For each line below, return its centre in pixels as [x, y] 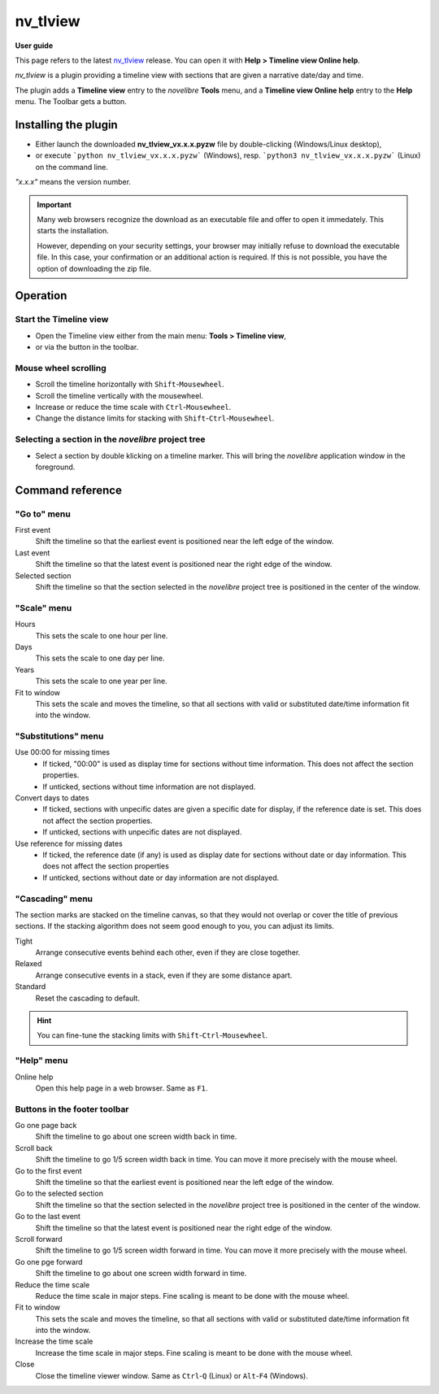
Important [54, 204]
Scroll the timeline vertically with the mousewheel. [119, 395]
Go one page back [46, 1126]
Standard [30, 987]
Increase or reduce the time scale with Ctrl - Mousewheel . [133, 407]
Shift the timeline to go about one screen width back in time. [136, 1137]
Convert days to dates [52, 798]
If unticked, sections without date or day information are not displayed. [161, 878]
